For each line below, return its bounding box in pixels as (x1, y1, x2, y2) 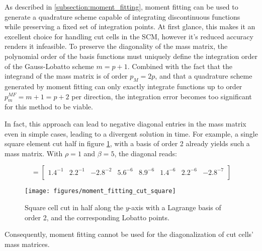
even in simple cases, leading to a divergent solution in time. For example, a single (5, 128, 258, 139)
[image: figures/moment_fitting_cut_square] (25, 187, 176, 195)
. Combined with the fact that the (127, 60, 233, 71)
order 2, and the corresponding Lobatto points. (25, 212, 169, 222)
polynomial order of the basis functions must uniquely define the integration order (5, 50, 258, 61)
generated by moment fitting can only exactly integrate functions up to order (5, 81, 242, 91)
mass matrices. (5, 238, 50, 249)
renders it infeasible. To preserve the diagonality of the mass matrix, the (5, 41, 228, 51)
